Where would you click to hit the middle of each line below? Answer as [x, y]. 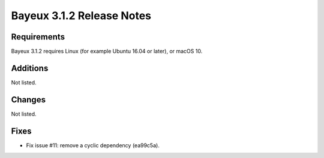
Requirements [38, 37]
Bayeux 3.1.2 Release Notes [81, 16]
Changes [28, 100]
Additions [30, 68]
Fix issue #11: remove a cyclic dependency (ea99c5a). [93, 145]
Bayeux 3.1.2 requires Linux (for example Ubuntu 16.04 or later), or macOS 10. [107, 51]
